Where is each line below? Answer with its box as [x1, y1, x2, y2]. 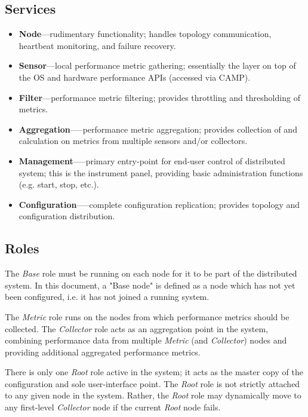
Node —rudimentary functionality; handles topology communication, [19, 27, 272, 40]
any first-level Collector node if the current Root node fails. [5, 401, 221, 413]
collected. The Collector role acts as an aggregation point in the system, [5, 322, 269, 335]
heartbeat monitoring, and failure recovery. [19, 39, 176, 51]
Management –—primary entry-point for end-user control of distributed [19, 154, 285, 167]
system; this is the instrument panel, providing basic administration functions [19, 166, 303, 179]
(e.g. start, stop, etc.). [19, 178, 99, 191]
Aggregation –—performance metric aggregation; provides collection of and [19, 122, 297, 135]
